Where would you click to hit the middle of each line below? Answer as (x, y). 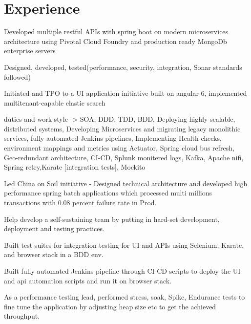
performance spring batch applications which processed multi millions (108, 193)
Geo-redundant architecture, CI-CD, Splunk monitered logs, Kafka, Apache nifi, (124, 157)
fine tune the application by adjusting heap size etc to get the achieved (110, 306)
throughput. (22, 316)
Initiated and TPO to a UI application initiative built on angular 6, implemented (125, 93)
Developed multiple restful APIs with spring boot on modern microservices (116, 32)
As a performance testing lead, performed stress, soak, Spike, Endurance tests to (125, 297)
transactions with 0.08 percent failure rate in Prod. (80, 203)
